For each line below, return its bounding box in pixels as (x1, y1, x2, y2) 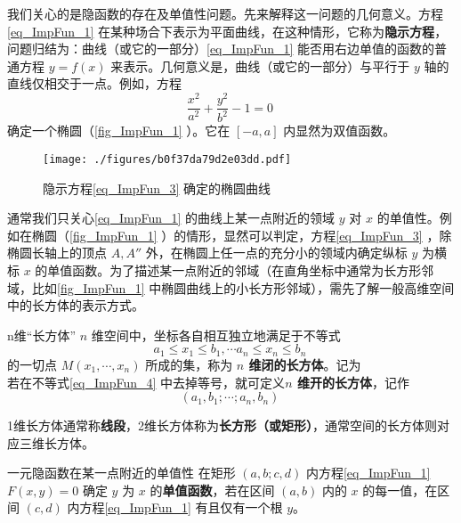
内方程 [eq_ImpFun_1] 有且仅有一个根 (67, 498, 283, 517)
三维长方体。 (19, 433, 94, 452)
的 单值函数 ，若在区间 (150, 480, 275, 499)
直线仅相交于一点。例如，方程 (7, 74, 182, 93)
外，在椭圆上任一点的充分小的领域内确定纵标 (145, 243, 408, 262)
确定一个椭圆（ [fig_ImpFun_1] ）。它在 (7, 121, 230, 140)
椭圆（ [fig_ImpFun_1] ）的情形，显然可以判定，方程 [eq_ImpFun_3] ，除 (31, 225, 452, 244)
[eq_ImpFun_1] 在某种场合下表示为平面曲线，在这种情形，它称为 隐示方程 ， (7, 21, 448, 40)
